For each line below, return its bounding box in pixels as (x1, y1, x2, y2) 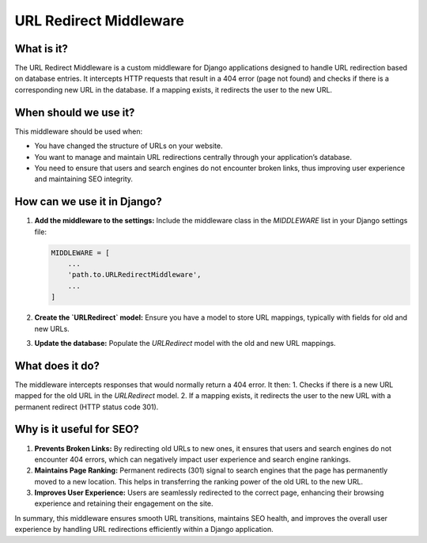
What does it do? (14, 359, 100, 372)
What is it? (14, 42, 69, 55)
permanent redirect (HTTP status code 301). (14, 402, 159, 412)
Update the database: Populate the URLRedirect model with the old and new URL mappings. (34, 338, 336, 347)
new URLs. (34, 324, 70, 333)
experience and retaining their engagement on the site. (34, 499, 213, 508)
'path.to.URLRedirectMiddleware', (67, 270, 202, 279)
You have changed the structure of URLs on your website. (34, 141, 223, 150)
